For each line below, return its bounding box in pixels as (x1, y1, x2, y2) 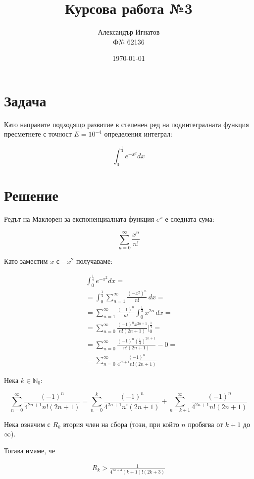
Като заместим (4, 256, 48, 266)
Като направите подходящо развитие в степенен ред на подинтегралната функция (4, 119, 249, 129)
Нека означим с (4, 419, 51, 429)
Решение (4, 185, 58, 205)
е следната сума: (165, 214, 214, 224)
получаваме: (76, 256, 113, 266)
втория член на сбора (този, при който (63, 419, 179, 429)
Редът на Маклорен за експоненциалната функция (4, 214, 154, 224)
